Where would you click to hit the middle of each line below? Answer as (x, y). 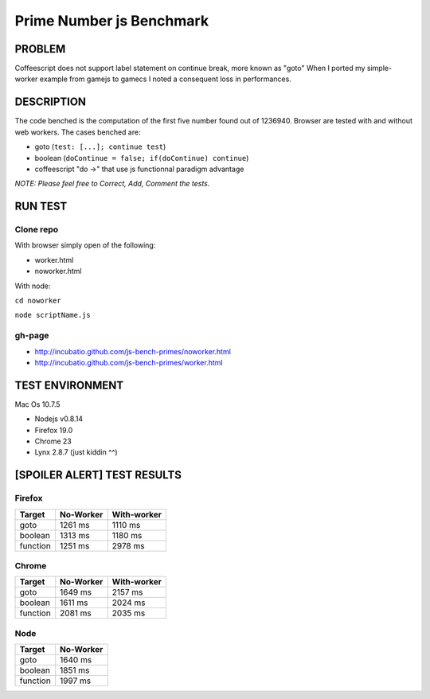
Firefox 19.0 (54, 430)
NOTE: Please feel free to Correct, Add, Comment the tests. (112, 184)
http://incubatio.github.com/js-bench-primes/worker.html (129, 362)
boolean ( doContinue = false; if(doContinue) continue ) (142, 158)
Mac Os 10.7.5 (37, 404)
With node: (33, 286)
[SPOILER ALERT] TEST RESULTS (98, 475)
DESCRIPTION (51, 102)
